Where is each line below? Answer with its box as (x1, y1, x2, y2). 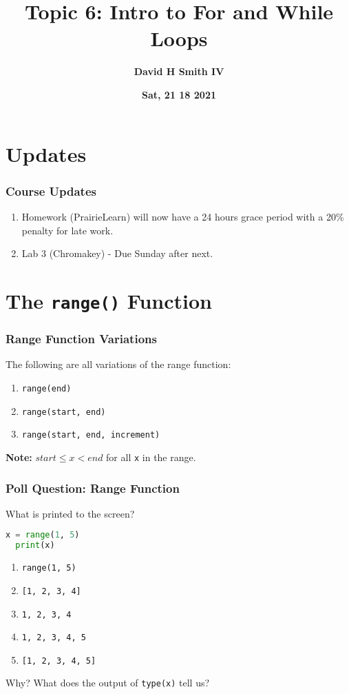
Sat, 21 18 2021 (142, 87, 216, 101)
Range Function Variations (6, 330, 157, 347)
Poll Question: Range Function (6, 479, 180, 496)
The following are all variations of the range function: (6, 357, 231, 371)
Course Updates (6, 182, 96, 199)
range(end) (21, 384, 72, 394)
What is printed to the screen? (6, 506, 135, 520)
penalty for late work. (21, 223, 114, 237)
